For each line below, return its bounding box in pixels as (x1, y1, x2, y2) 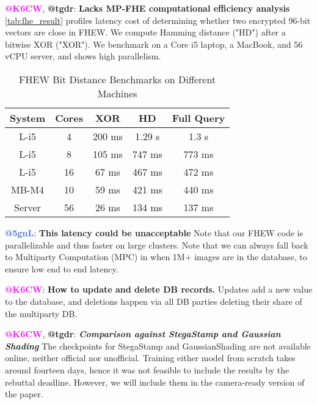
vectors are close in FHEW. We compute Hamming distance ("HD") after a (5, 26, 286, 39)
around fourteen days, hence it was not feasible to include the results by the (5, 363, 290, 376)
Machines (97, 86, 137, 100)
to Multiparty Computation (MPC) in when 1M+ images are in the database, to (5, 250, 307, 263)
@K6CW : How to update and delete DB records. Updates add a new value (5, 283, 313, 296)
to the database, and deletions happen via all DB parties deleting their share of (5, 294, 302, 307)
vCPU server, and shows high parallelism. (5, 50, 161, 62)
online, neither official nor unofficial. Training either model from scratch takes (5, 351, 296, 364)
